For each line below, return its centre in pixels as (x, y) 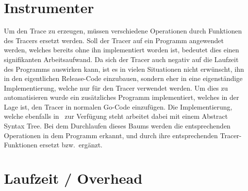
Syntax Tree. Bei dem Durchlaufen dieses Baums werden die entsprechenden (117, 126)
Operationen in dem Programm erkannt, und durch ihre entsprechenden (111, 135)
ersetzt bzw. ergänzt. (71, 145)
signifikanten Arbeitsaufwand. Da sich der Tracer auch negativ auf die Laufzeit (121, 59)
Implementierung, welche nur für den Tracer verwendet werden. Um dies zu (116, 88)
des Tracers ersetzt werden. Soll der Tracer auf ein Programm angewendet (114, 40)
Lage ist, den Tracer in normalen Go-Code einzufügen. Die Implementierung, (118, 106)
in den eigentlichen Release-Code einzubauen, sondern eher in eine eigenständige (123, 78)
